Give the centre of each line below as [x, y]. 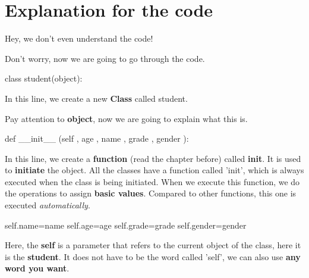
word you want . [37, 268]
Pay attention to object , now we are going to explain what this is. [126, 118]
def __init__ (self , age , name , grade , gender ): [97, 138]
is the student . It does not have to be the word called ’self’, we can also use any [153, 256]
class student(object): [44, 78]
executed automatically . [48, 205]
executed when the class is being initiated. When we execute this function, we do [152, 181]
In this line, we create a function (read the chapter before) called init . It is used [153, 158]
